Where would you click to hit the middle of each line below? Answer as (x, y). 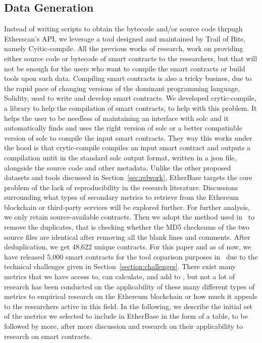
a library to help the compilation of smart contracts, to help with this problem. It (130, 108)
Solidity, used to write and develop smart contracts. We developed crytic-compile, (130, 98)
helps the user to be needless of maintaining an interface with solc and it (116, 118)
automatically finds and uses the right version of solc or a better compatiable (123, 128)
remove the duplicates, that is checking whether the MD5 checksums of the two (127, 227)
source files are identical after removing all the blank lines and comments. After (127, 237)
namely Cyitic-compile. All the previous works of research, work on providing (124, 48)
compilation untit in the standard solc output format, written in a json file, (120, 157)
